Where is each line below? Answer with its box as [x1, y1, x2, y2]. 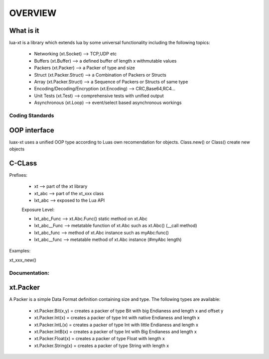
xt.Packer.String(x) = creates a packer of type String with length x [34, 343, 169, 349]
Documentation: [9, 269, 50, 276]
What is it [9, 26, 39, 35]
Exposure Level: [21, 207, 55, 213]
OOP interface [9, 126, 54, 134]
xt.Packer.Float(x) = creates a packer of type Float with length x [34, 336, 165, 342]
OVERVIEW [9, 7, 57, 18]
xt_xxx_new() [9, 257, 37, 263]
